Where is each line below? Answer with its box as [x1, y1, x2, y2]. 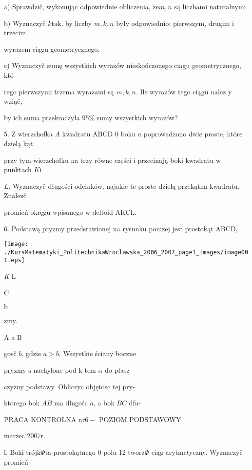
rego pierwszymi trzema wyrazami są [4, 86, 114, 96]
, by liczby [61, 18, 92, 28]
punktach [4, 164, 32, 175]
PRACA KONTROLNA [4, 414, 77, 424]
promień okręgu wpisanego [4, 206, 83, 217]
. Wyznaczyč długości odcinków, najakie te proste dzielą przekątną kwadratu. [8, 180, 240, 191]
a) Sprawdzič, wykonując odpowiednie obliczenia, [4, 1, 151, 11]
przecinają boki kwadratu [137, 155, 214, 165]
